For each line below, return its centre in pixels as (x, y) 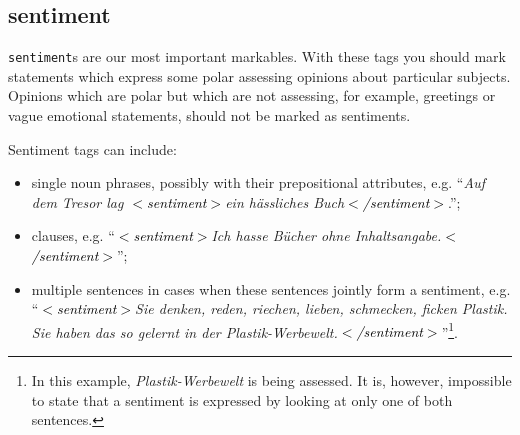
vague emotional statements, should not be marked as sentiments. (209, 115)
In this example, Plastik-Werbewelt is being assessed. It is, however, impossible (271, 380)
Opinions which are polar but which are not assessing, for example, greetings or (252, 95)
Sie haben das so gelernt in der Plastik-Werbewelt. (184, 331)
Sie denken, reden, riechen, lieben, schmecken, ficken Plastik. (321, 308)
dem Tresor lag (77, 201)
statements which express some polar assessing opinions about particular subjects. (259, 75)
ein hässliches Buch (285, 201)
